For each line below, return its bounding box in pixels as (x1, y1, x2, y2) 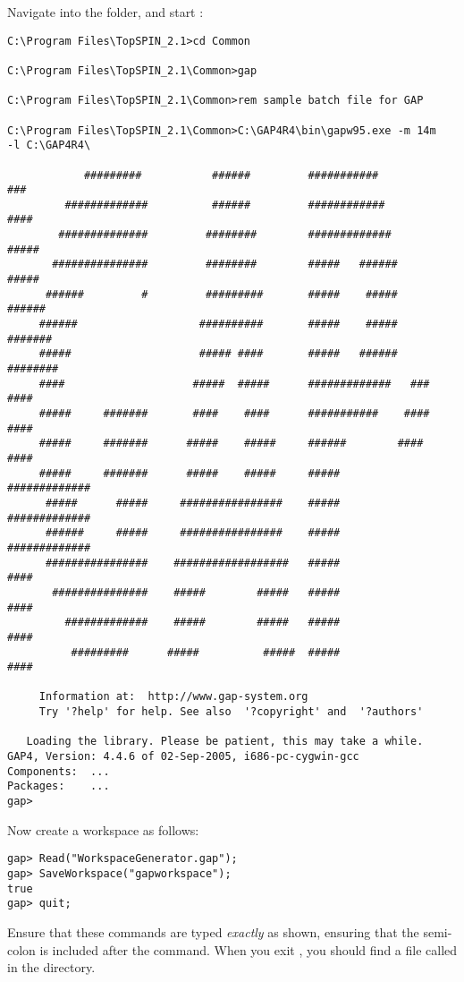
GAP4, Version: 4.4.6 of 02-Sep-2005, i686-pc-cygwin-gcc (7, 750, 359, 764)
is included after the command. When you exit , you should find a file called (39, 940, 458, 959)
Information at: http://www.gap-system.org (38, 690, 308, 704)
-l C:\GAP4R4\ (7, 139, 91, 152)
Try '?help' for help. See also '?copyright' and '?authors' (38, 705, 424, 719)
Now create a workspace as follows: (7, 820, 199, 839)
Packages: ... (7, 780, 110, 793)
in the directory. (7, 958, 96, 977)
